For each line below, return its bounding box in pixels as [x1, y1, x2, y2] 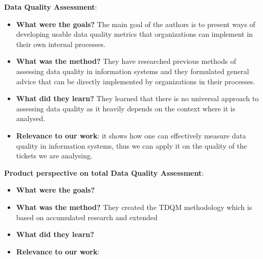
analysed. [16, 113, 46, 124]
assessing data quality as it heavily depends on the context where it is [16, 103, 235, 113]
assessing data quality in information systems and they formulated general [16, 65, 249, 76]
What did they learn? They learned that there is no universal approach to [16, 93, 259, 104]
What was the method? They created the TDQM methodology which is [16, 201, 252, 212]
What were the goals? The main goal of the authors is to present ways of [16, 18, 255, 29]
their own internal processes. [16, 38, 105, 49]
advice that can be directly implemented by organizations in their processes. [16, 76, 255, 86]
